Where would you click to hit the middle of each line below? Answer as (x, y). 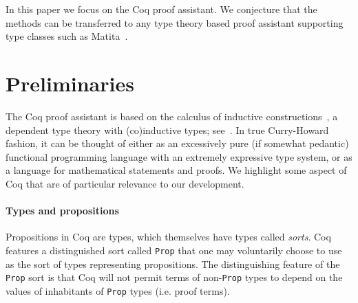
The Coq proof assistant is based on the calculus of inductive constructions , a (172, 116)
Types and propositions (62, 211)
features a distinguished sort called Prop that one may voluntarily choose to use (174, 250)
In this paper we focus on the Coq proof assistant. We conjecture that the (161, 9)
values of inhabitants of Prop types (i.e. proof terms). (118, 290)
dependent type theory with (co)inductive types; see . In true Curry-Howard (167, 130)
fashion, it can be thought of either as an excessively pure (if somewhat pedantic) (177, 143)
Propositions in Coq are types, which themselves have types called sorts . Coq (168, 237)
